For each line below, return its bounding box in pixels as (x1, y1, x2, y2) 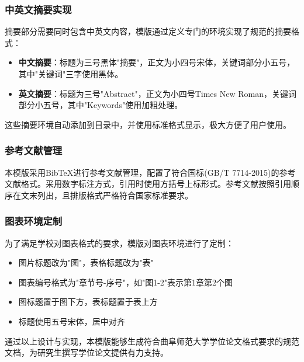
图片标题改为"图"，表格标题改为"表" (18, 256, 154, 269)
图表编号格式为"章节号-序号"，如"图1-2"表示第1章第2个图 (18, 276, 233, 288)
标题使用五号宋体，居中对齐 (18, 315, 125, 327)
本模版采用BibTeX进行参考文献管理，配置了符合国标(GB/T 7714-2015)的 (5, 166, 279, 178)
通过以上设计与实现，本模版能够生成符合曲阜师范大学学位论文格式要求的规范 (5, 335, 299, 347)
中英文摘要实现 (5, 2, 72, 16)
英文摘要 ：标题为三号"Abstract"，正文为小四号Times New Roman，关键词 (18, 87, 296, 99)
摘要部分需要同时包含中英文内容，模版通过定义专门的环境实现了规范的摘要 (5, 25, 291, 37)
